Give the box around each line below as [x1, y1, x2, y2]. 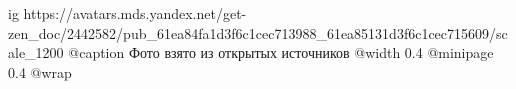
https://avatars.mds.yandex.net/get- [23, 3, 247, 23]
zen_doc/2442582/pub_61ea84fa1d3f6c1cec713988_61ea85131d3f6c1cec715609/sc [8, 22, 508, 43]
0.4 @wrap [8, 61, 72, 82]
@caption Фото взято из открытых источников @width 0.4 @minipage [68, 42, 494, 63]
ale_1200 [8, 42, 64, 63]
